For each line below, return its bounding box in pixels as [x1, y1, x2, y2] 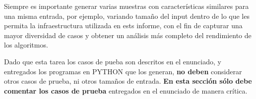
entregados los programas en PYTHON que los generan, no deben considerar [4, 66, 242, 76]
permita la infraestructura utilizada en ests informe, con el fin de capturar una [4, 20, 243, 31]
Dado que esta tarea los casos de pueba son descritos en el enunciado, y [4, 56, 221, 66]
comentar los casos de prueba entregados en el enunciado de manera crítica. [4, 85, 248, 96]
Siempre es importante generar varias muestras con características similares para [4, 1, 249, 11]
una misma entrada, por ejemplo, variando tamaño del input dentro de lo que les [4, 10, 250, 21]
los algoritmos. [4, 40, 48, 50]
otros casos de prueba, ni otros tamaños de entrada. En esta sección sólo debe [4, 76, 252, 86]
